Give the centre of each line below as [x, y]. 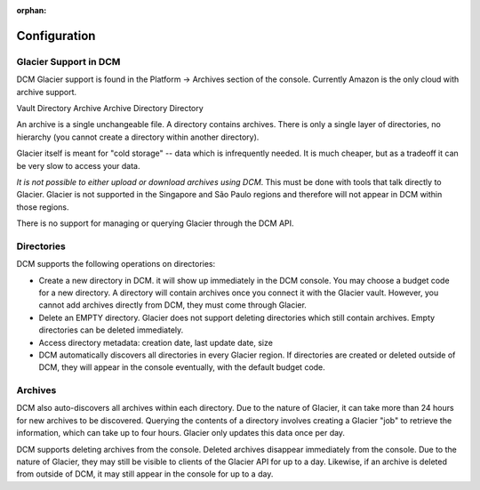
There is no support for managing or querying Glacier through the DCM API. [155, 223]
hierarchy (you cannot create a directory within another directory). [138, 137]
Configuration [56, 36]
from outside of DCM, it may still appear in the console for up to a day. [145, 474]
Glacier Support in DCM [68, 61]
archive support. [47, 92]
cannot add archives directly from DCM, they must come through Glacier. [172, 305]
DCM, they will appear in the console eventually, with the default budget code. [182, 367]
